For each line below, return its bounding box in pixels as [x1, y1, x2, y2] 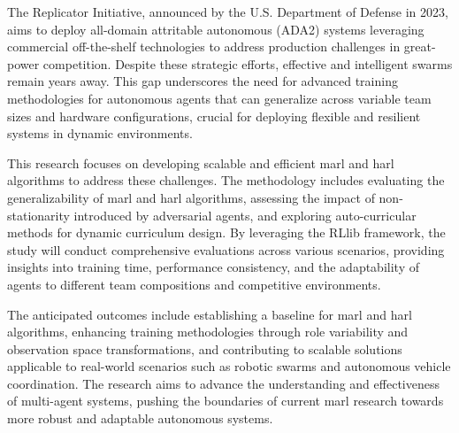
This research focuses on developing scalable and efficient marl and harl [7, 153, 394, 172]
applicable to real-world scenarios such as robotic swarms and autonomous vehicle [7, 357, 451, 375]
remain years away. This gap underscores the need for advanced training [7, 72, 398, 90]
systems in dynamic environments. [7, 124, 193, 143]
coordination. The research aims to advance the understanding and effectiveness [7, 374, 440, 392]
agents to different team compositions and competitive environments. [7, 274, 381, 293]
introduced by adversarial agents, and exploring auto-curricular [73, 205, 417, 224]
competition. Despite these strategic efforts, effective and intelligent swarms [42, 54, 453, 73]
